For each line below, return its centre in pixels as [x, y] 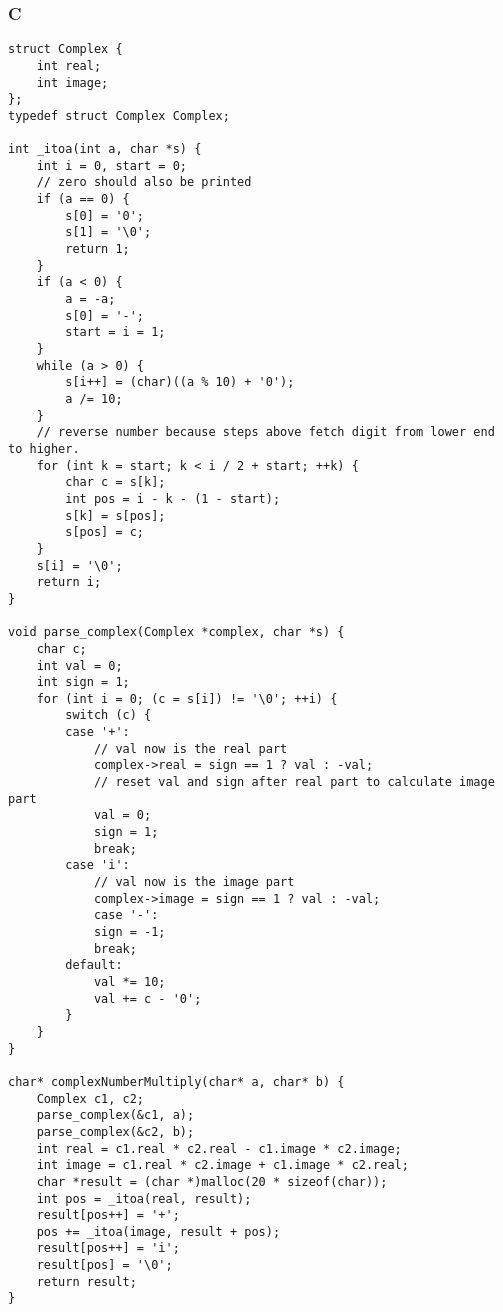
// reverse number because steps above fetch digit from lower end [265, 432]
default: [94, 965]
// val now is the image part [194, 882]
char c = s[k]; [115, 482]
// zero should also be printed [144, 182]
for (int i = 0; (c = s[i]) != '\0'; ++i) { [187, 698]
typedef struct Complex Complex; [119, 115]
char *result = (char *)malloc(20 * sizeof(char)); [212, 1181]
